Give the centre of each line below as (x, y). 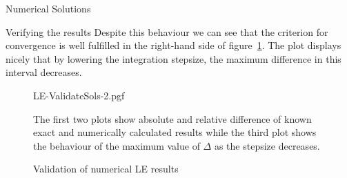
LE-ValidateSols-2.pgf (79, 95)
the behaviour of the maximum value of (117, 145)
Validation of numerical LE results (106, 169)
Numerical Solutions (48, 8)
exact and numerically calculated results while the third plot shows (175, 132)
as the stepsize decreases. (267, 145)
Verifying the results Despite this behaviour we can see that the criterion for (167, 31)
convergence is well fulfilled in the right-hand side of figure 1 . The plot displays (173, 45)
